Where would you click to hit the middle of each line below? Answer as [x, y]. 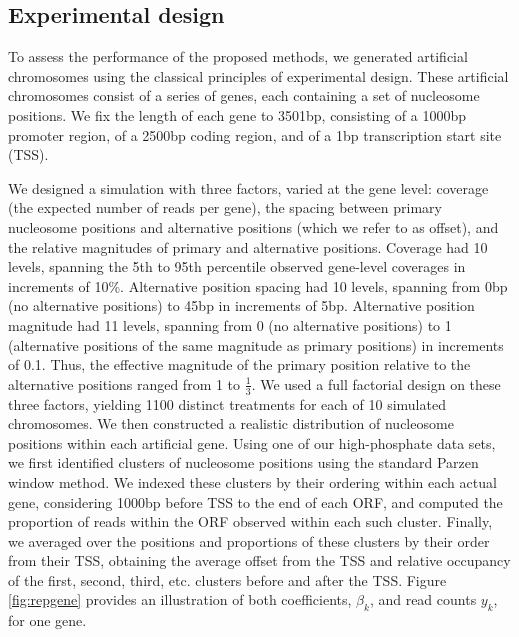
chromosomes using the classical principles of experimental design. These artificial [258, 75]
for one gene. [47, 620]
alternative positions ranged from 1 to [124, 383]
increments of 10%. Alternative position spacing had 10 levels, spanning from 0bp [258, 285]
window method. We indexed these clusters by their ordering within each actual [252, 481]
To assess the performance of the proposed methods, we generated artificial [238, 56]
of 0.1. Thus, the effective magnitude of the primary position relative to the [239, 364]
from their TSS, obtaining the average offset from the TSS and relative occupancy [259, 560]
